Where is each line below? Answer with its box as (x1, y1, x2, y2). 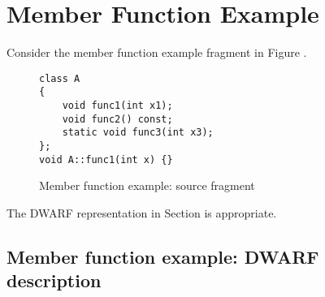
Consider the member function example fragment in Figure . (6, 44, 307, 61)
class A (39, 72, 80, 84)
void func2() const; (62, 113, 173, 125)
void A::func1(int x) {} (39, 153, 173, 166)
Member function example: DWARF (6, 243, 319, 269)
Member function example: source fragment (39, 177, 255, 194)
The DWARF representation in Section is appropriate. (6, 204, 277, 221)
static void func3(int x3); (62, 127, 214, 139)
